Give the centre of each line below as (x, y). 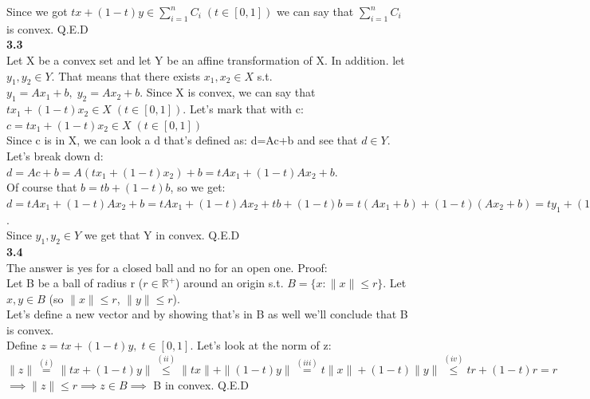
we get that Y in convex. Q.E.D (162, 235)
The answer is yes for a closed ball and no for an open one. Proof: (167, 267)
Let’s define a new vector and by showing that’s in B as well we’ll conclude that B (207, 314)
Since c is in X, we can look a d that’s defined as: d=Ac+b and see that (182, 140)
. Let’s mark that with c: (243, 109)
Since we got (37, 11)
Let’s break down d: (55, 155)
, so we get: (198, 187)
